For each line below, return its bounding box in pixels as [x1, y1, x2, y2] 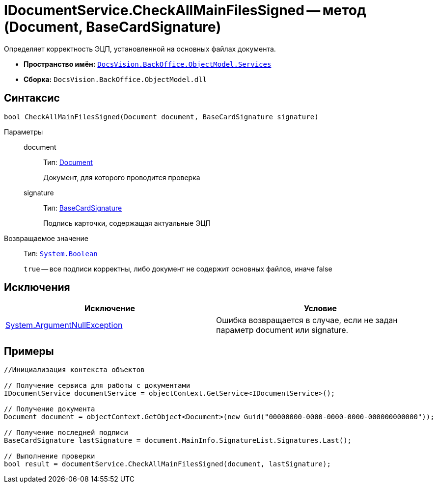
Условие [304, 303, 337, 314]
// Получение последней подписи [4, 429, 128, 437]
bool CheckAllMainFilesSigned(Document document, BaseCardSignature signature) [4, 112, 319, 121]
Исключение [84, 303, 135, 314]
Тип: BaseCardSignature [43, 203, 122, 212]
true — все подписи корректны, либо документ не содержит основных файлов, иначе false [24, 264, 332, 273]
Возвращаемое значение [4, 234, 88, 243]
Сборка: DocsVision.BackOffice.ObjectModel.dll [24, 75, 207, 83]
